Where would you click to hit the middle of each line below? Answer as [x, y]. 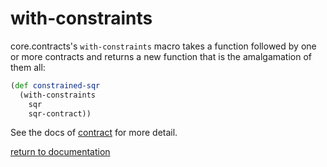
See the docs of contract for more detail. [94, 133]
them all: [28, 67]
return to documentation [60, 152]
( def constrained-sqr [55, 85]
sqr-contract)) [60, 113]
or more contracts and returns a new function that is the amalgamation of [161, 56]
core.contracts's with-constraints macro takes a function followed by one [163, 46]
